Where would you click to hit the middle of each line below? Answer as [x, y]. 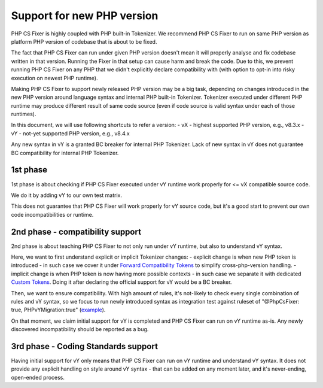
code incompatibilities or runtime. [52, 214]
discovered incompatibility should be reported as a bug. [80, 329]
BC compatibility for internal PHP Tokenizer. [65, 153]
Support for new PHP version [85, 16]
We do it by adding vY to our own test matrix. [67, 195]
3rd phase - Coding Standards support [85, 346]
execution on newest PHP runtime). [54, 78]
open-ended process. [38, 377]
